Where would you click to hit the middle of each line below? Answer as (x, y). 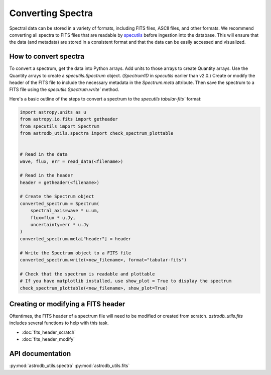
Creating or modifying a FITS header (67, 304)
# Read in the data (44, 154)
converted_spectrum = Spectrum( (60, 203)
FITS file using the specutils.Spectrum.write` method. (64, 89)
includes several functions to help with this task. (59, 323)
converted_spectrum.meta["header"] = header (76, 239)
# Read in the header (46, 175)
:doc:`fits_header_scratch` (49, 332)
